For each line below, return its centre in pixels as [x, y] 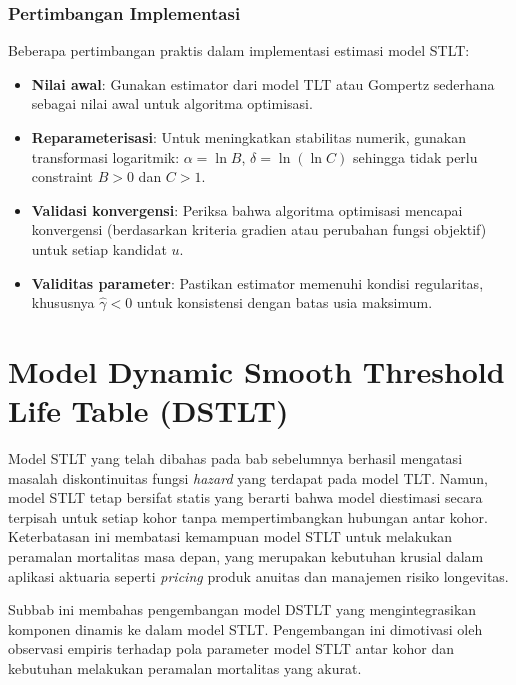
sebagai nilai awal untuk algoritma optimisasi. [172, 103]
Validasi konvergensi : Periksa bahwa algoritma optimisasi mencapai [247, 209]
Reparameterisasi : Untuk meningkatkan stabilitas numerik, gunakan [248, 137]
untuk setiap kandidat [99, 248]
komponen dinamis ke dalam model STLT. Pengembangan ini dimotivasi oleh [245, 628]
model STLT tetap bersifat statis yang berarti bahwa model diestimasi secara [245, 497]
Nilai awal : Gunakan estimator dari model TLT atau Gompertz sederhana [263, 83]
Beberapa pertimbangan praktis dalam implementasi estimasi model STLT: [239, 50]
